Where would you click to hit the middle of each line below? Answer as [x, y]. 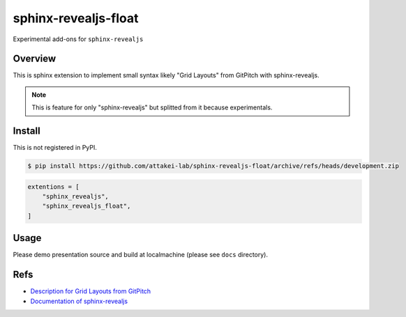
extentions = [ [53, 187]
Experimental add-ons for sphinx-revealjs [78, 39]
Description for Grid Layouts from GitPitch [91, 291]
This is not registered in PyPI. [55, 148]
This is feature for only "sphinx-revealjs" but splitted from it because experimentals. [152, 107]
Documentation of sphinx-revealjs [79, 301]
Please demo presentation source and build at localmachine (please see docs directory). [141, 255]
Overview [35, 59]
